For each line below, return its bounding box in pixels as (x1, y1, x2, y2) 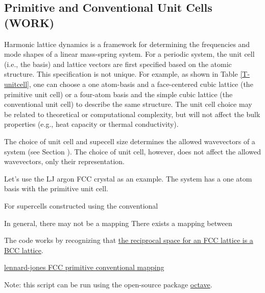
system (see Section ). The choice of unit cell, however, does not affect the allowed (4, 146, 261, 156)
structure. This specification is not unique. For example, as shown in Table (4, 69, 238, 79)
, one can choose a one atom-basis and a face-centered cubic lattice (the (29, 78, 253, 89)
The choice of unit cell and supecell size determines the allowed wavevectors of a (4, 136, 255, 146)
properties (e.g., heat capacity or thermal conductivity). (4, 119, 179, 129)
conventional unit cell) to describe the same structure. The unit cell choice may (4, 99, 252, 109)
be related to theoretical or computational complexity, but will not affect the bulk (4, 108, 260, 119)
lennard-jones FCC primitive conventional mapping (4, 262, 164, 273)
